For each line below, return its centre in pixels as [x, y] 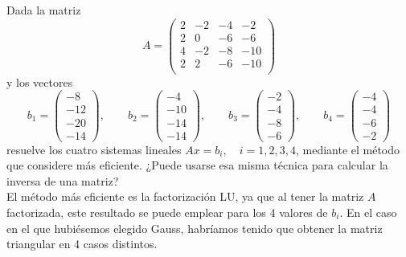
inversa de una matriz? [63, 180]
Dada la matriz [44, 10]
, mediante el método [348, 149]
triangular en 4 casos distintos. [82, 244]
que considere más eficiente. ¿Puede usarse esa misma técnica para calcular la [197, 165]
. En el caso [368, 212]
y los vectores [40, 82]
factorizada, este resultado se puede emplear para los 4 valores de [167, 212]
